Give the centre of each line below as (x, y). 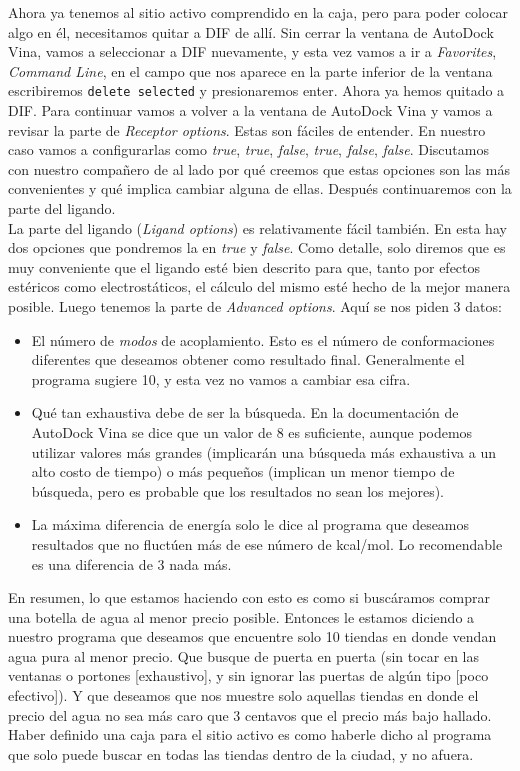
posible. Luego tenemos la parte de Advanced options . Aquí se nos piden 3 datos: (255, 305)
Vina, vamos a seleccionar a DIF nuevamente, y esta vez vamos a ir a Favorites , (252, 51)
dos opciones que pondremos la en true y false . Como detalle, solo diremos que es (257, 247)
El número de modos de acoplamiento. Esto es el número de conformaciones (263, 339)
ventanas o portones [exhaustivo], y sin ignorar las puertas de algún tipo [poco (248, 675)
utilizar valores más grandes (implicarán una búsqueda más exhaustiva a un (263, 451)
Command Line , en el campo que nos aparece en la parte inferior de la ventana (250, 70)
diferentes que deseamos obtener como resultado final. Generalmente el (248, 359)
